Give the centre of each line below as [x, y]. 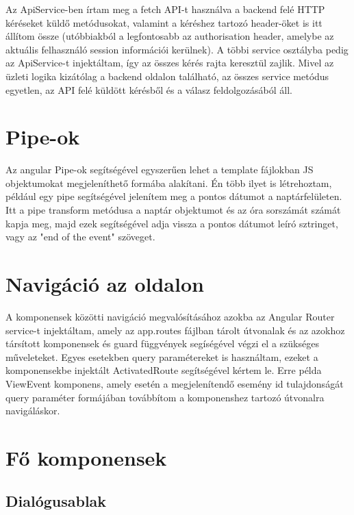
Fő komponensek [86, 457]
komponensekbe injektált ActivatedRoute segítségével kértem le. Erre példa [164, 370]
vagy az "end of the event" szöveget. [80, 237]
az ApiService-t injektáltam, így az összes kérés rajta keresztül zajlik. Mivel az [170, 63]
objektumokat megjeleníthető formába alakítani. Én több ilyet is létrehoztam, [169, 183]
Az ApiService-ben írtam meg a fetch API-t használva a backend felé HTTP [165, 9]
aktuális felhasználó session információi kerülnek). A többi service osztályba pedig [177, 49]
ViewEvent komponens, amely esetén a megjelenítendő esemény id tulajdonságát [175, 383]
